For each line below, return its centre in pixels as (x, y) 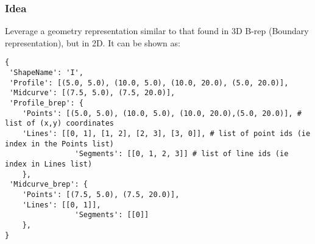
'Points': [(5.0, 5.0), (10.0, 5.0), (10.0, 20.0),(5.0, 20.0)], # (162, 113)
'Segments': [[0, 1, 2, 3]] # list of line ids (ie (182, 154)
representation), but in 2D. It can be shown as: (93, 42)
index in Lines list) (49, 164)
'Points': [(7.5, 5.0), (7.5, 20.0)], (101, 194)
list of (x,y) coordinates (59, 124)
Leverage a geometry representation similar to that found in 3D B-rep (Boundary (157, 31)
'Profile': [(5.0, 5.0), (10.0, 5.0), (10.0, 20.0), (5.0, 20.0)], (149, 83)
